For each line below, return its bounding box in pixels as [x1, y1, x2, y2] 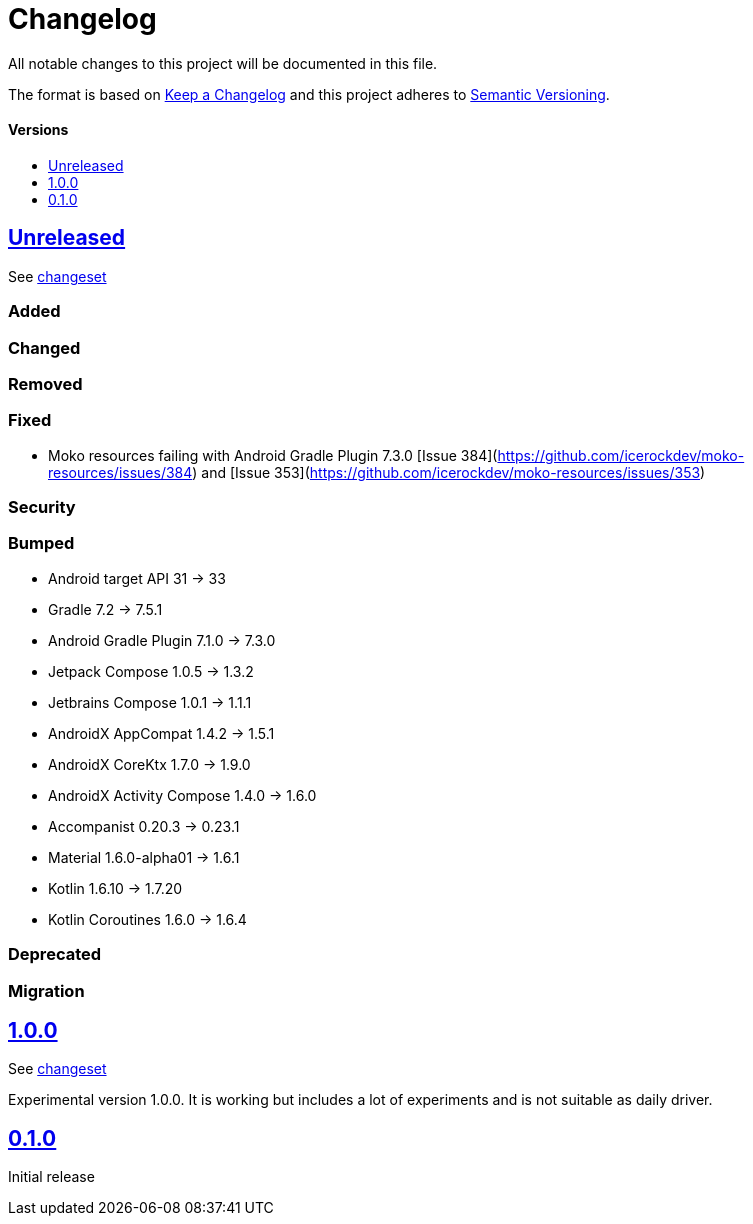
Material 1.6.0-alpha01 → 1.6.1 [48, 848, 240, 866]
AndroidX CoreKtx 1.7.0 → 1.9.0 [48, 755, 251, 773]
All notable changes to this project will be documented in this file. [8, 54, 438, 72]
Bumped [8, 533, 75, 554]
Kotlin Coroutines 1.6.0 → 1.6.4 [48, 910, 247, 928]
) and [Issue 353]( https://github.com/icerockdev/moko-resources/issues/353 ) [192, 463, 706, 481]
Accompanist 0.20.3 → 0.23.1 [48, 817, 240, 835]
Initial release [8, 1168, 95, 1186]
